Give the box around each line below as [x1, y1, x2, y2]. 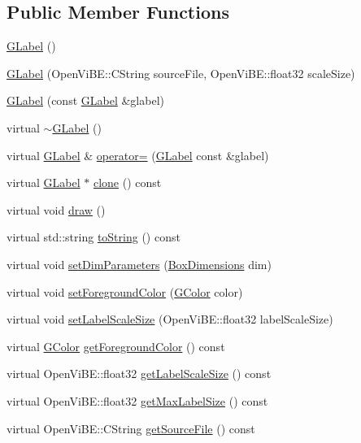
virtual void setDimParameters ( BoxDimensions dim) [7, 255, 272, 272]
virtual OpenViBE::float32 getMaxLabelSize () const [7, 392, 268, 409]
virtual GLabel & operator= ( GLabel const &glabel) [7, 146, 269, 163]
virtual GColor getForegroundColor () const [7, 337, 225, 354]
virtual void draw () [7, 201, 106, 218]
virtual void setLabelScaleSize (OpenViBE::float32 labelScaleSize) [7, 311, 333, 328]
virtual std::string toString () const [7, 228, 180, 245]
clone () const [93, 174, 162, 191]
